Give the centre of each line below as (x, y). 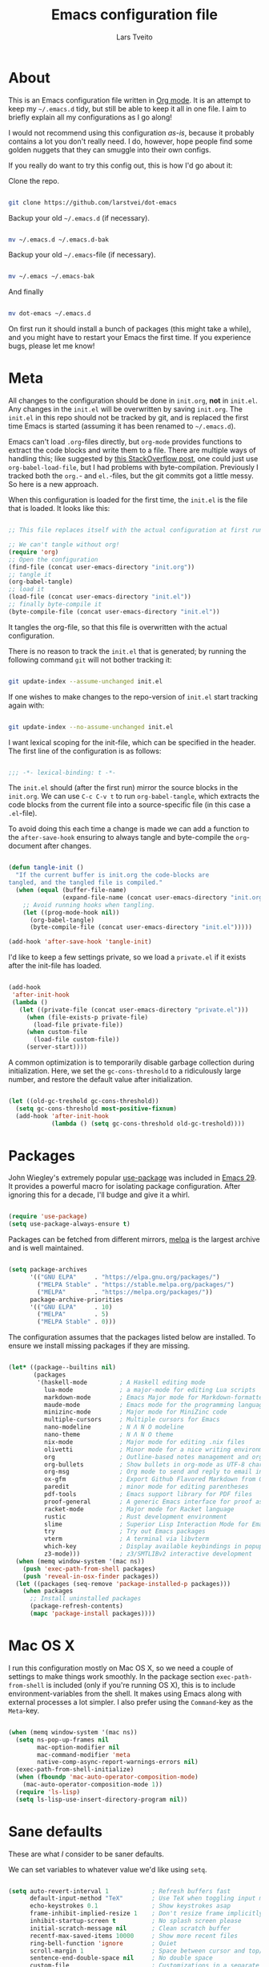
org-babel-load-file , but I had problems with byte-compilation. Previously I (133, 468)
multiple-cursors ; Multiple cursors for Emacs (132, 1420)
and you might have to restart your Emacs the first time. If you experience (130, 338)
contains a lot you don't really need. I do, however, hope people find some (130, 141)
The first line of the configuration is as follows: (85, 751)
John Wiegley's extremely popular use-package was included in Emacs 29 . (132, 1178)
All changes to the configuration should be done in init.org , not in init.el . (133, 401)
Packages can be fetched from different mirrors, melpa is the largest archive (134, 1239)
